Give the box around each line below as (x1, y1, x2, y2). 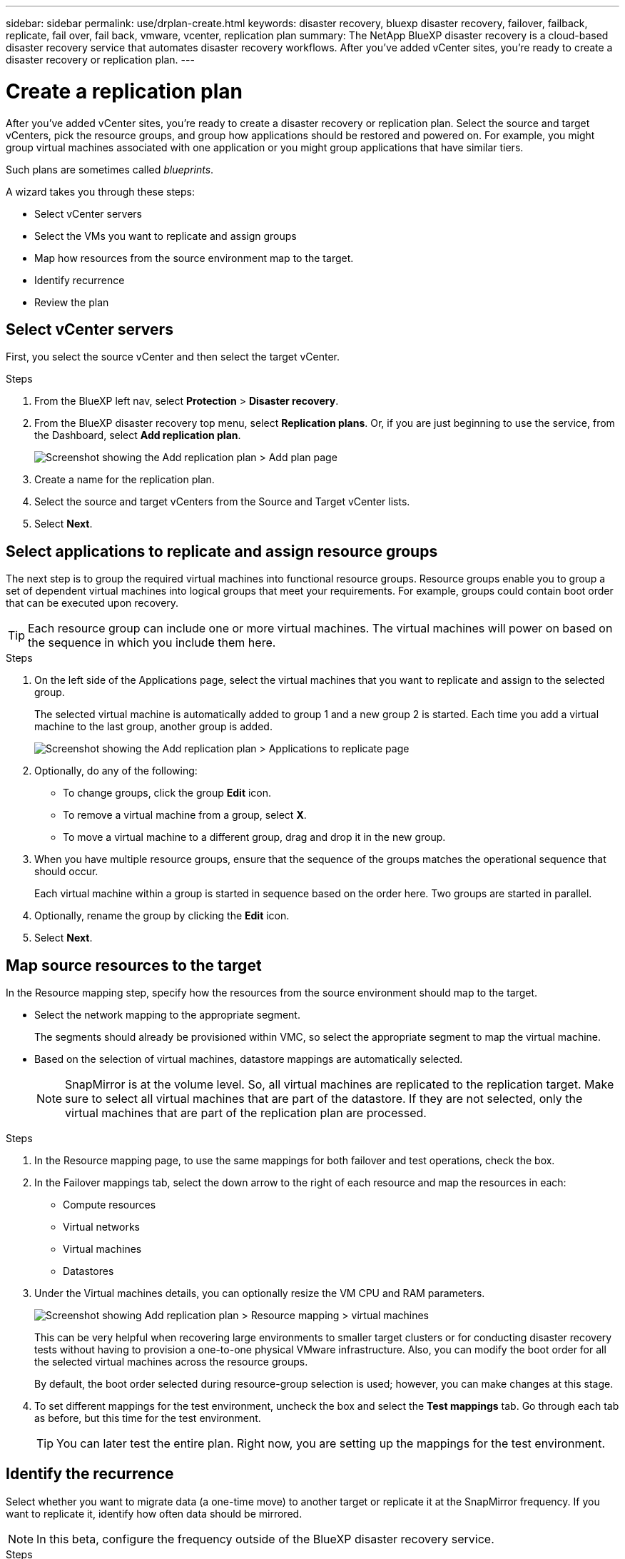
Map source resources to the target (6, 956, 262, 974)
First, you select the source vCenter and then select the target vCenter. (6, 350, 340, 363)
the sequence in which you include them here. (28, 635, 276, 650)
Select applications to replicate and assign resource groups (6, 542, 438, 560)
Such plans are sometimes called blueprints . (6, 163, 214, 176)
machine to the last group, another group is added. (34, 720, 273, 733)
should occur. (34, 865, 98, 878)
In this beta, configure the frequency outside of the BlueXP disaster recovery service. (36, 1531, 494, 1546)
